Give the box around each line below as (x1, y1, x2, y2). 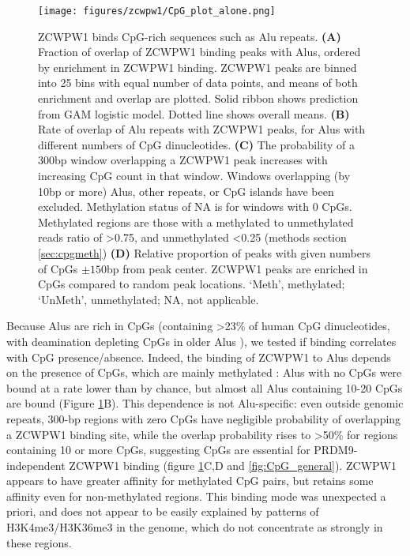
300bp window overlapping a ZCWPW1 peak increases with (38, 152, 328, 168)
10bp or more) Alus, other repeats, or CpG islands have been (38, 182, 334, 199)
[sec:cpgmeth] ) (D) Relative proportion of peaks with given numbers (38, 244, 371, 261)
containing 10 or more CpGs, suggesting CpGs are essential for (6, 441, 310, 458)
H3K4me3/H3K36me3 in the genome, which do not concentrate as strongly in (6, 519, 383, 535)
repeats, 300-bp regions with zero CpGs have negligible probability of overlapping (6, 410, 401, 426)
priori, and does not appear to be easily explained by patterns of (6, 503, 319, 520)
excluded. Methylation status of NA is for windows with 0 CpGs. (38, 198, 352, 215)
